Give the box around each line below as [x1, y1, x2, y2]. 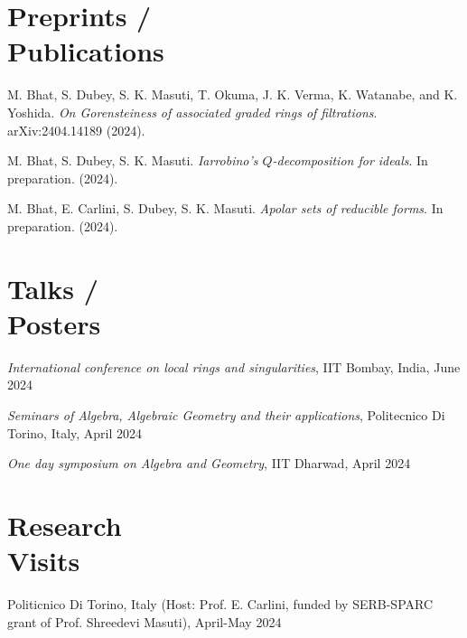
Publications [7, 33, 164, 70]
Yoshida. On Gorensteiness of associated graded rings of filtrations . [7, 102, 378, 121]
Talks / [7, 269, 98, 306]
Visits [7, 542, 80, 579]
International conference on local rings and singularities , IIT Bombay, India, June [7, 357, 461, 376]
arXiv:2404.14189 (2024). [7, 120, 145, 139]
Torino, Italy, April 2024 [7, 423, 143, 442]
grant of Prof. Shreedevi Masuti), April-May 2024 [7, 612, 282, 631]
